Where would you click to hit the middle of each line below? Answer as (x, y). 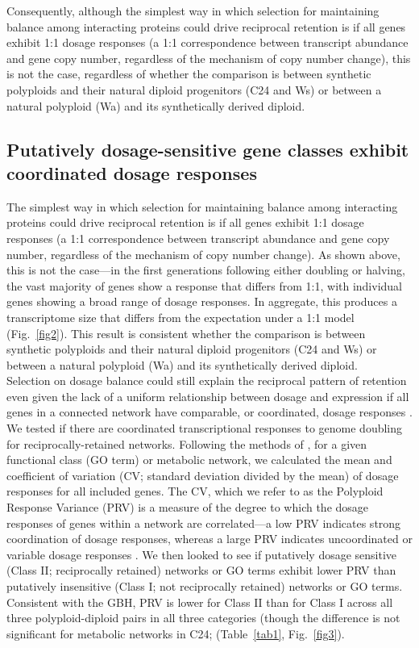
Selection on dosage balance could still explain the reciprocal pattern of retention (207, 380)
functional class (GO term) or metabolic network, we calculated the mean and (199, 460)
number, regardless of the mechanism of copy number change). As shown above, (203, 254)
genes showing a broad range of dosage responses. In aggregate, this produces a (202, 301)
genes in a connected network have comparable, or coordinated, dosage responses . (209, 412)
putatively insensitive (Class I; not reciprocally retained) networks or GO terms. (205, 586)
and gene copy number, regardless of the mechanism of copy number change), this (209, 58)
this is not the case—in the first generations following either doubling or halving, (206, 270)
